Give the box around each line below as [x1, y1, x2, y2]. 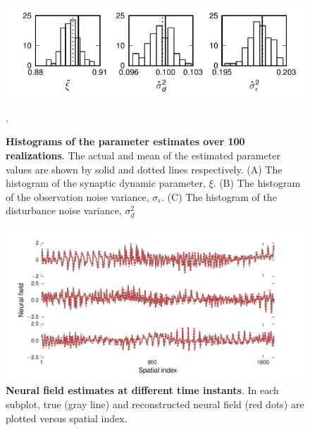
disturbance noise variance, [6, 203, 122, 218]
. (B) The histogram [213, 176, 301, 190]
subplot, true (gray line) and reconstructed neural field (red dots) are [6, 397, 304, 412]
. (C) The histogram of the [161, 189, 277, 204]
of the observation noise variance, [6, 189, 149, 204]
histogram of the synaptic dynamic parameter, [6, 176, 206, 190]
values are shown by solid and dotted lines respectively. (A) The [6, 161, 283, 176]
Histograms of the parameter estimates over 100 [6, 134, 245, 149]
